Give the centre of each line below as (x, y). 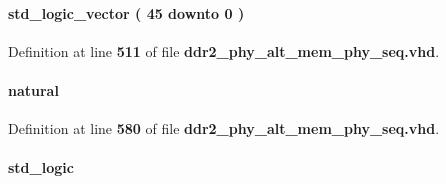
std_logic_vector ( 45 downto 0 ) (126, 12)
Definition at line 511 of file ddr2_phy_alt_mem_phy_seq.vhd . (224, 50)
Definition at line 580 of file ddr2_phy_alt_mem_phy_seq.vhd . (224, 128)
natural (33, 89)
